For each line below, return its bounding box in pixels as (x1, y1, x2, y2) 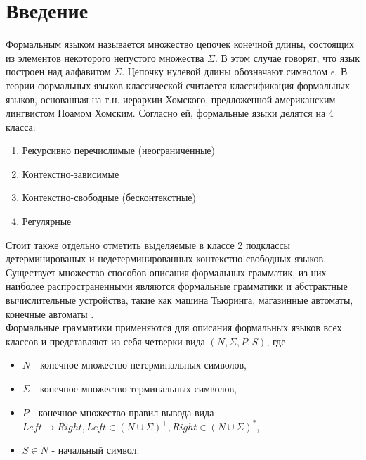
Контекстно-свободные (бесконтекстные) (22, 190, 196, 205)
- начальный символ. (51, 442, 140, 457)
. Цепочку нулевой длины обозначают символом (122, 64, 328, 79)
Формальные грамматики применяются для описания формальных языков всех (6, 320, 342, 335)
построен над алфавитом (6, 64, 111, 79)
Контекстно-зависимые (22, 166, 119, 181)
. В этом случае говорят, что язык (215, 50, 360, 65)
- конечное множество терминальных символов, (33, 381, 237, 395)
